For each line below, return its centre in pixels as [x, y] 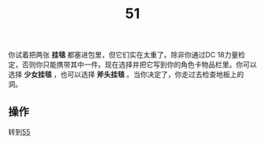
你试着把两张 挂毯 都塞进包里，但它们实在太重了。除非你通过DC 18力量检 [127, 55]
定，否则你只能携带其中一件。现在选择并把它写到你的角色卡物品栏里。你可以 [132, 65]
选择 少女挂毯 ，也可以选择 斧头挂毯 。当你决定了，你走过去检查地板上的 [126, 75]
